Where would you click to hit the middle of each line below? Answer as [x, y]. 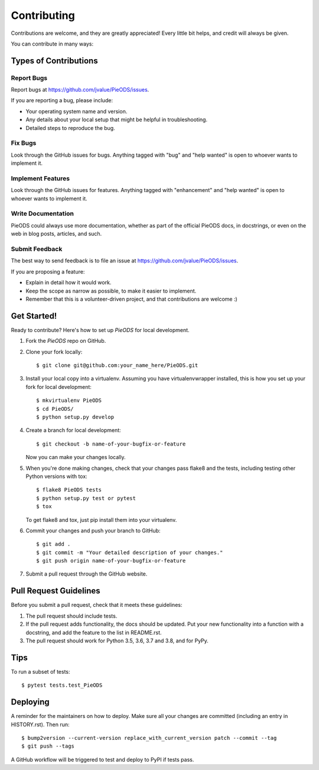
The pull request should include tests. [71, 616]
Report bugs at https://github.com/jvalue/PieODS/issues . [80, 90]
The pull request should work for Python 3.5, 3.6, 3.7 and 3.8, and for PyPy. [117, 641]
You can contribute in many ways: [52, 44]
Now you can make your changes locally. [76, 457]
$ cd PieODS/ [55, 409]
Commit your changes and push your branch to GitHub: [93, 530]
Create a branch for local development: [73, 430]
